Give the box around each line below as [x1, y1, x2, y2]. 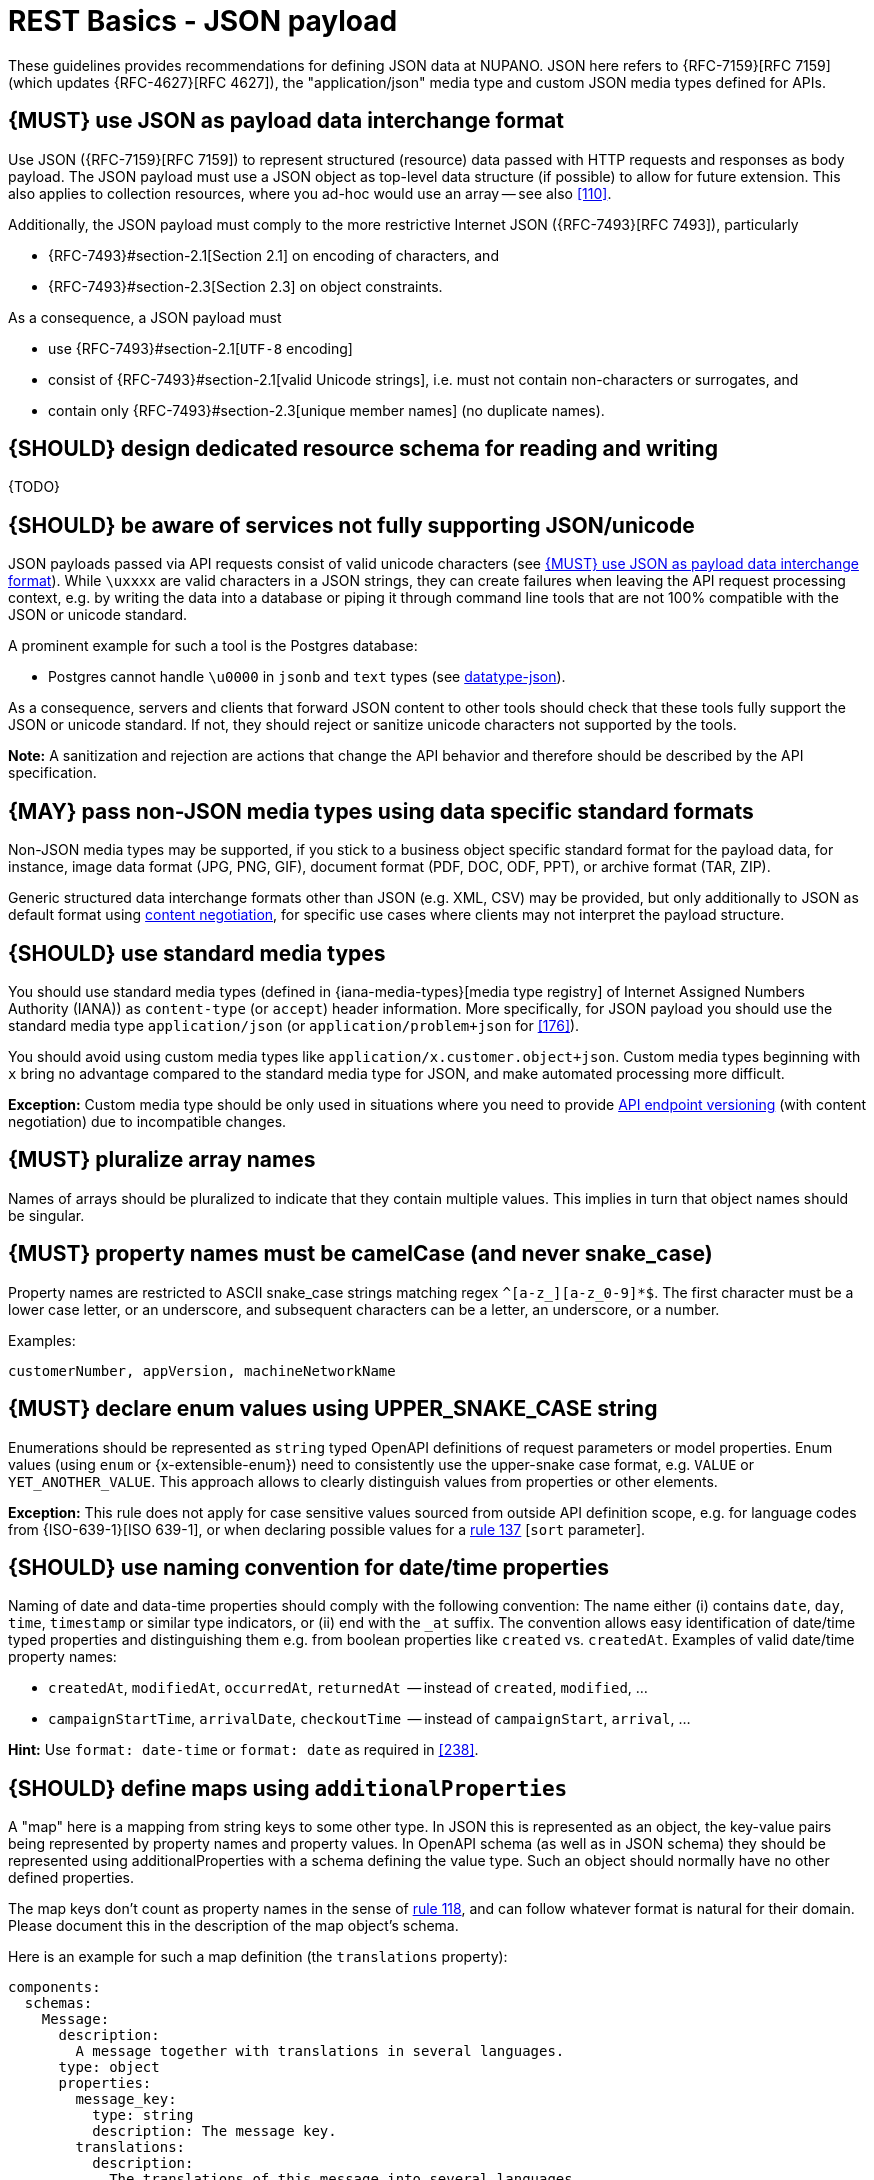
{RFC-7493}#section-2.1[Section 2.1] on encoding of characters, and [48, 246, 499, 264]
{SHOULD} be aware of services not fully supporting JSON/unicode [8, 512, 695, 538]
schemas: [24, 1995, 93, 2012]
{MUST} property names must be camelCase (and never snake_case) [8, 1241, 713, 1267]
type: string [92, 2107, 194, 2124]
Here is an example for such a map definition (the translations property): [8, 1948, 508, 1966]
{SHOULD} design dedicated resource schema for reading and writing [8, 436, 718, 462]
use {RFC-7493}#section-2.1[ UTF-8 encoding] [48, 339, 353, 357]
